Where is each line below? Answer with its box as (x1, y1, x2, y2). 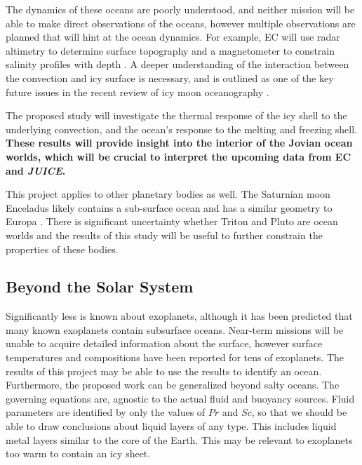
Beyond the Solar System (6, 276, 194, 297)
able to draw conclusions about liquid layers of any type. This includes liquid (6, 419, 337, 433)
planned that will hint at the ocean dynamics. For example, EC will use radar (6, 29, 340, 44)
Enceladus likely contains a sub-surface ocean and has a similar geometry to (6, 200, 333, 215)
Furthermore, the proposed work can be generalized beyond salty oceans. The (6, 377, 340, 392)
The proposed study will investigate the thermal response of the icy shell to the (6, 108, 347, 123)
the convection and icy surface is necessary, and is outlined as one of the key (6, 70, 334, 85)
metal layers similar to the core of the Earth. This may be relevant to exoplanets (6, 432, 353, 447)
